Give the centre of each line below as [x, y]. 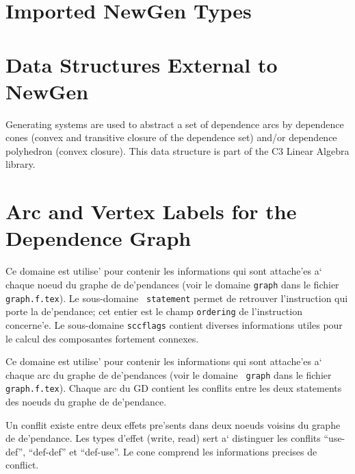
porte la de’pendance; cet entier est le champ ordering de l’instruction [154, 311]
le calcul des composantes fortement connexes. [102, 338]
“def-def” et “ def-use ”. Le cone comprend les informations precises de [173, 451]
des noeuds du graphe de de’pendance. [86, 402]
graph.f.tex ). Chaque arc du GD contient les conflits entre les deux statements [174, 388]
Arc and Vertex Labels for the [151, 211]
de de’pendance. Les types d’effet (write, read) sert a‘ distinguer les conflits [163, 438]
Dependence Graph [98, 238]
